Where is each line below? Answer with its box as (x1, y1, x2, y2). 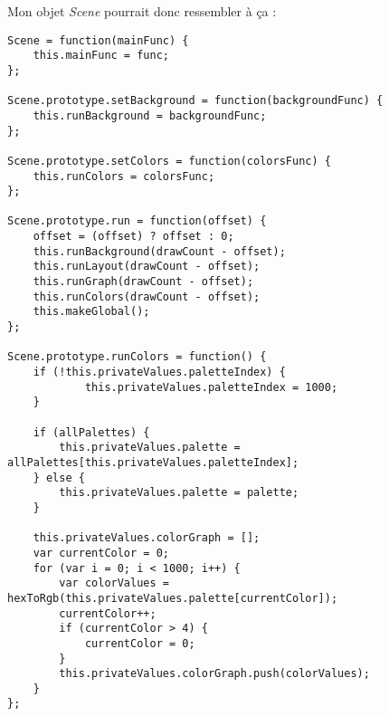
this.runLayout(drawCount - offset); (33, 260, 261, 273)
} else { (33, 471, 85, 484)
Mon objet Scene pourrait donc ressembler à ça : (7, 2, 277, 20)
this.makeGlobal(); (33, 305, 150, 319)
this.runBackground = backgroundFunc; (33, 109, 267, 122)
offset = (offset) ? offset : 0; (33, 230, 234, 243)
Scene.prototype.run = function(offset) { (7, 215, 267, 228)
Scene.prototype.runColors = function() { (7, 350, 267, 364)
